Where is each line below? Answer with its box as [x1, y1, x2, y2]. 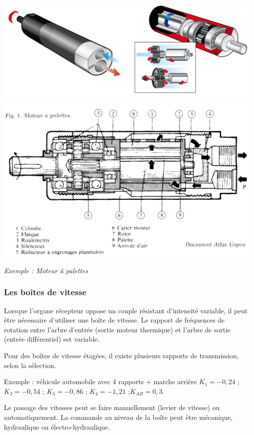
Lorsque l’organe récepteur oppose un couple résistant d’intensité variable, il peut [4, 305, 248, 315]
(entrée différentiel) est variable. [4, 334, 100, 344]
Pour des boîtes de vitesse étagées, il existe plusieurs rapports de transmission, [4, 350, 239, 360]
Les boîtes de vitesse [4, 286, 86, 298]
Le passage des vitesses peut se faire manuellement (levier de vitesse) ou [4, 402, 220, 413]
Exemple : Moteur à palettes [4, 265, 88, 275]
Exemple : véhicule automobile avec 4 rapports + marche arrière [4, 376, 197, 387]
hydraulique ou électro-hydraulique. [4, 421, 110, 432]
